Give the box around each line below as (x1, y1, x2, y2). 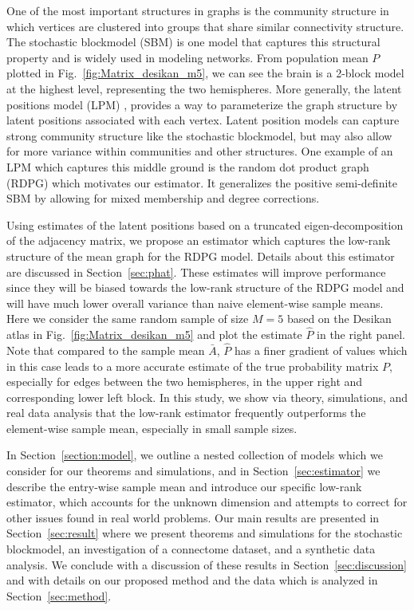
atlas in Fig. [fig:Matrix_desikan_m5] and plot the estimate (6, 326, 302, 343)
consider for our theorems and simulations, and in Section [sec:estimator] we (6, 462, 380, 479)
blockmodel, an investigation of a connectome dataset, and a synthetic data (6, 541, 376, 557)
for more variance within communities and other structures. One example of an (6, 143, 393, 159)
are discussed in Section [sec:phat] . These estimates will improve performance (6, 263, 386, 280)
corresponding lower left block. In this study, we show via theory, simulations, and (6, 388, 408, 405)
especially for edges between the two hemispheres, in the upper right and (6, 373, 363, 390)
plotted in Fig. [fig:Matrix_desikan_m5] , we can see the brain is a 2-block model (6, 65, 404, 81)
